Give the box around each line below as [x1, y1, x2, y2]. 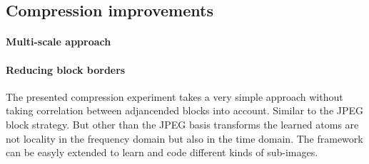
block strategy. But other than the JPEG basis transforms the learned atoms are [6, 116, 359, 131]
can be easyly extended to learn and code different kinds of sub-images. [6, 145, 318, 160]
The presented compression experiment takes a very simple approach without [6, 89, 343, 104]
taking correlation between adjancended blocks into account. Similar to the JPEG [6, 103, 364, 118]
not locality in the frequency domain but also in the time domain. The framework [6, 131, 363, 146]
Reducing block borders [6, 62, 126, 77]
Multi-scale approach [6, 34, 111, 49]
